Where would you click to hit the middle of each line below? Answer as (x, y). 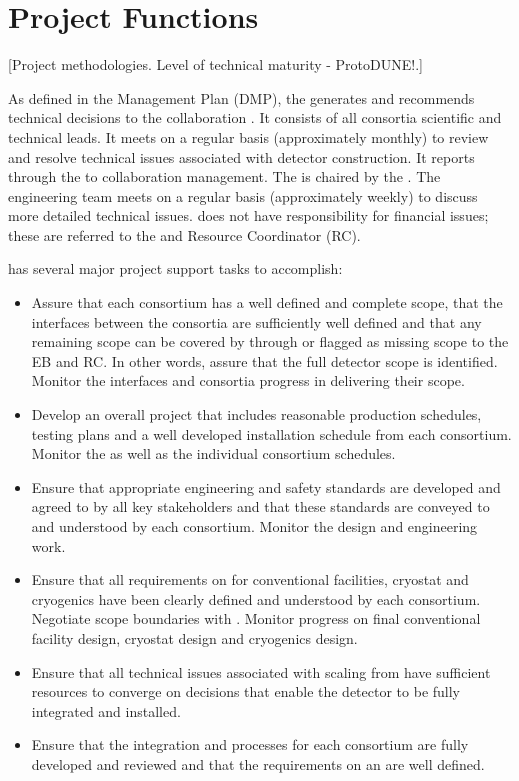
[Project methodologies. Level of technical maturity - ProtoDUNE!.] (215, 64)
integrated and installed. (106, 710)
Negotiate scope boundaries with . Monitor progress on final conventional (256, 618)
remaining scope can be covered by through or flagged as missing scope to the (270, 341)
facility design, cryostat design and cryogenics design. (194, 637)
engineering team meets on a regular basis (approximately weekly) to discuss (243, 195)
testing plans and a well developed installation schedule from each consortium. (271, 433)
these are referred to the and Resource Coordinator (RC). (184, 234)
